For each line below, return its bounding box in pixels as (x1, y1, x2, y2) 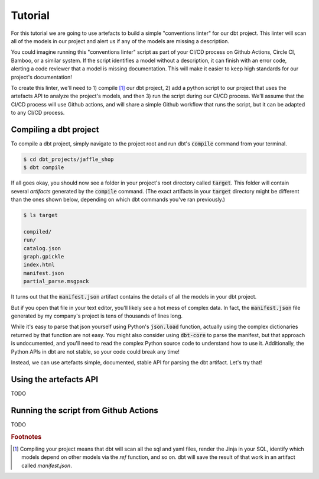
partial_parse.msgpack (23, 278, 89, 285)
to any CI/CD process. (11, 109, 65, 116)
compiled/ (23, 228, 52, 235)
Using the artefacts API (11, 374, 99, 384)
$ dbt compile (23, 164, 64, 171)
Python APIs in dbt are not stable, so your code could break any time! (11, 348, 180, 355)
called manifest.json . (21, 462, 72, 469)
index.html (23, 261, 55, 268)
